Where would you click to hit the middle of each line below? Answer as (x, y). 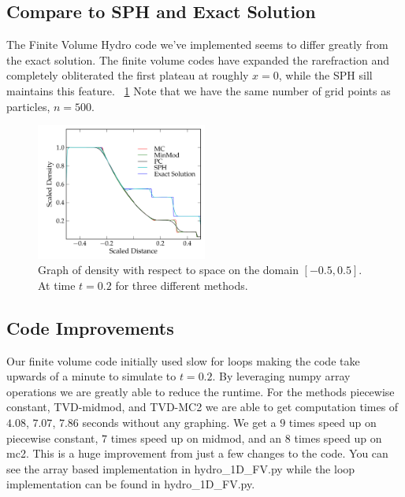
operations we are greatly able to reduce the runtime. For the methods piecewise (201, 391)
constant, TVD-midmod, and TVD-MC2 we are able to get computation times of (202, 407)
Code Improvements (90, 327)
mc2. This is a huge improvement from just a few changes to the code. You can (197, 453)
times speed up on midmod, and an (196, 438)
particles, (28, 106)
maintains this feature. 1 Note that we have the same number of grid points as (199, 90)
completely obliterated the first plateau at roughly (128, 75)
